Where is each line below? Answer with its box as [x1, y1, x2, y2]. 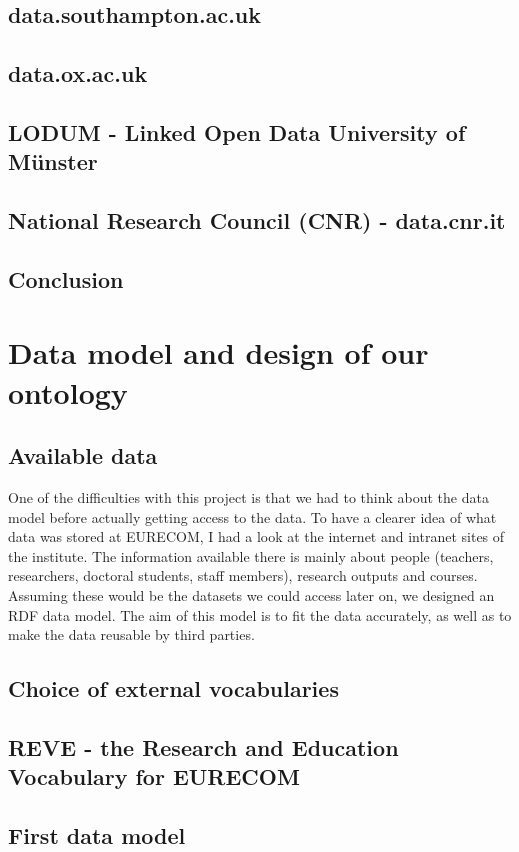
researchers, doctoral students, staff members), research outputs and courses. [8, 565, 478, 586]
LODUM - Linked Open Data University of [8, 116, 466, 147]
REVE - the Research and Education [8, 731, 399, 762]
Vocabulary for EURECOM [8, 761, 300, 792]
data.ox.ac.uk [8, 58, 148, 89]
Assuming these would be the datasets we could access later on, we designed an [8, 585, 495, 606]
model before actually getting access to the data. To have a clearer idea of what [8, 506, 497, 527]
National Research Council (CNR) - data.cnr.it [8, 205, 506, 236]
